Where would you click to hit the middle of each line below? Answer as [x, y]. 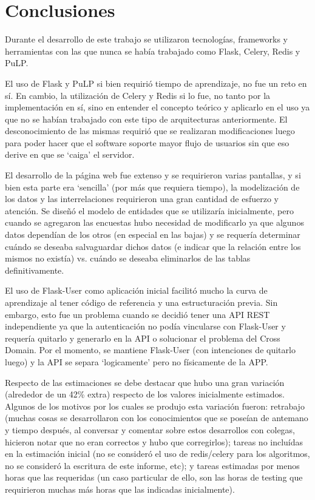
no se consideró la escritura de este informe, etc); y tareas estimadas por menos [152, 465]
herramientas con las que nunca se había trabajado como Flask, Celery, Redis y [153, 51]
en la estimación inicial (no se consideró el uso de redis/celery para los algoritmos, [157, 454]
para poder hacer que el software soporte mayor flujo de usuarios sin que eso [147, 142]
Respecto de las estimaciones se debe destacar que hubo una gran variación [145, 382]
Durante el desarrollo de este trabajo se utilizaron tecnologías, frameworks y [146, 39]
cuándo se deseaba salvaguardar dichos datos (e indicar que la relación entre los [153, 246]
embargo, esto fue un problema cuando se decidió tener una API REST [137, 314]
